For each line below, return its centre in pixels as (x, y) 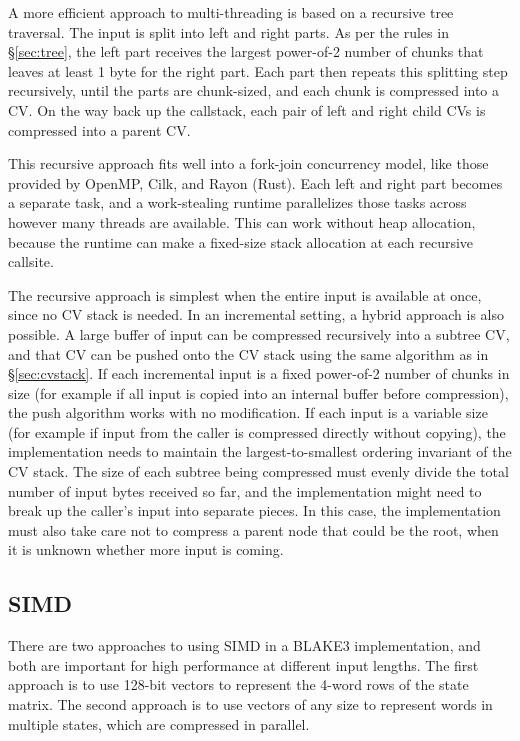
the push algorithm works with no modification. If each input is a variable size (248, 412)
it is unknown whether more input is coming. (146, 549)
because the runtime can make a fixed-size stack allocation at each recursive (241, 241)
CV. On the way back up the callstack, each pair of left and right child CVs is (247, 109)
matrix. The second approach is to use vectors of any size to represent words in (250, 704)
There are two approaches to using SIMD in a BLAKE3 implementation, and (244, 645)
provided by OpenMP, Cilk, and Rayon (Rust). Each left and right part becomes (255, 182)
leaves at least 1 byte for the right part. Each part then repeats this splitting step (258, 70)
